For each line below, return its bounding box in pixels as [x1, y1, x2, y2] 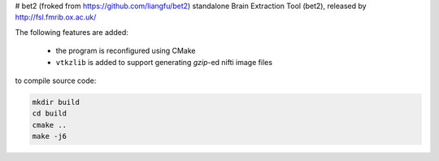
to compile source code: [15, 76, 97, 85]
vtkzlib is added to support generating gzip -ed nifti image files [55, 57, 272, 67]
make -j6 [32, 132, 67, 141]
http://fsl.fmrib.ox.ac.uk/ [15, 12, 97, 22]
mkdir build [32, 98, 80, 107]
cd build [32, 109, 67, 118]
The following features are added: [15, 27, 129, 37]
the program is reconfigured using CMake [55, 46, 196, 56]
